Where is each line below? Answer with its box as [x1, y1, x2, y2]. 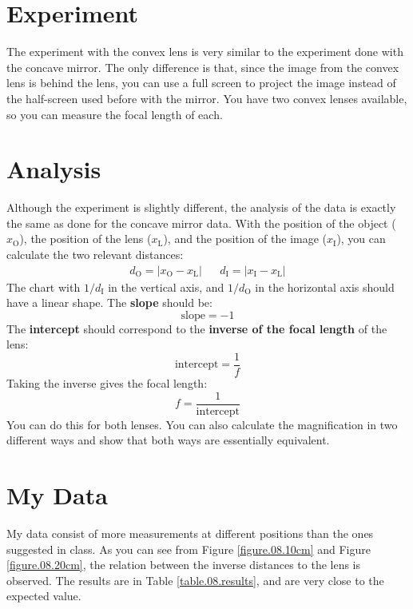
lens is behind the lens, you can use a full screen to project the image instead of [6, 74, 396, 91]
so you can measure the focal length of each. [6, 105, 223, 122]
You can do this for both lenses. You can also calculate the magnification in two [6, 416, 398, 432]
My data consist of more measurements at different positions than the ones [6, 525, 374, 542]
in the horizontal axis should [255, 278, 395, 295]
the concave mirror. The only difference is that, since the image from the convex [6, 58, 399, 75]
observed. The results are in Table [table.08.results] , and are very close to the [6, 571, 384, 588]
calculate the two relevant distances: [6, 246, 184, 262]
